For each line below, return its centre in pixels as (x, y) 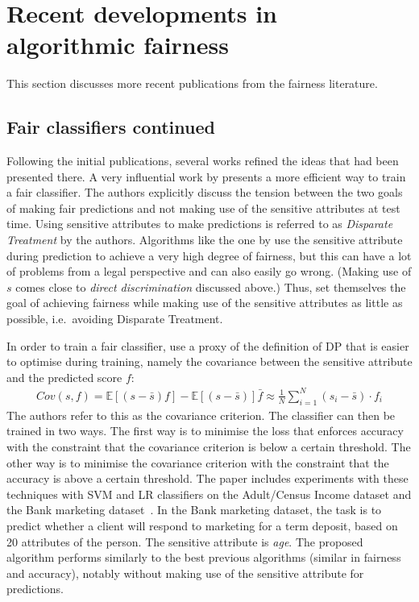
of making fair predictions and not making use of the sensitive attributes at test (203, 208)
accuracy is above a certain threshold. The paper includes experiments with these (207, 478)
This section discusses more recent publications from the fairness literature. (192, 83)
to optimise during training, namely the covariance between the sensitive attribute (209, 361)
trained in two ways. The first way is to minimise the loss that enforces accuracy (205, 431)
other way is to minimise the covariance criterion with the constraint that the (198, 462)
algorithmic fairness (118, 45)
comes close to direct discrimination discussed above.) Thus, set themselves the (211, 286)
